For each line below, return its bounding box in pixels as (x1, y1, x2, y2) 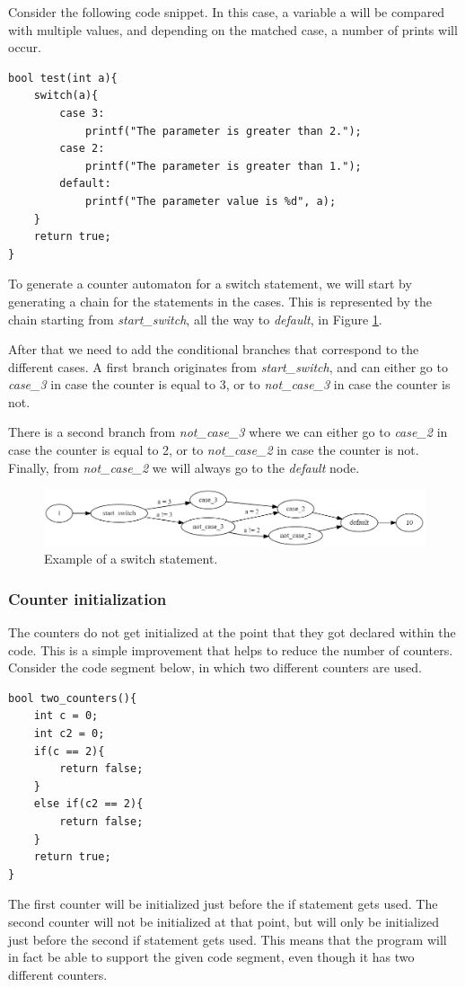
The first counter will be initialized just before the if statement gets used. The (8, 894, 438, 913)
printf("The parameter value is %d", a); (84, 194, 337, 208)
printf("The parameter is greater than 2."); (84, 124, 362, 138)
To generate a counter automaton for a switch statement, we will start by (8, 274, 412, 293)
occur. (8, 38, 41, 57)
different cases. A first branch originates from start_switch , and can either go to (8, 357, 448, 376)
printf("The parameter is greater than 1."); (84, 159, 362, 173)
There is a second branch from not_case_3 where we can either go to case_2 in (8, 422, 448, 441)
